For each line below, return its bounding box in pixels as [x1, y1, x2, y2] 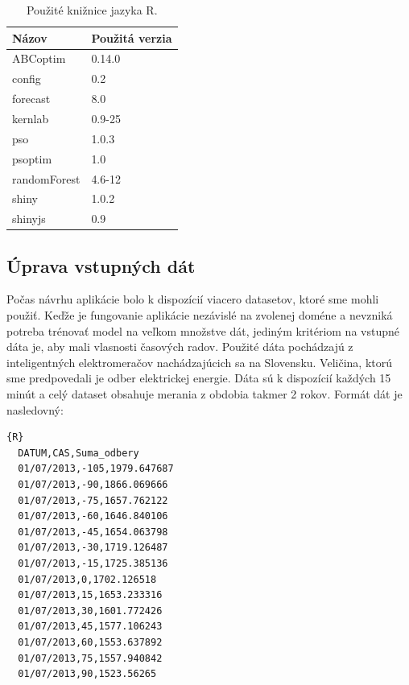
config [12, 70, 41, 87]
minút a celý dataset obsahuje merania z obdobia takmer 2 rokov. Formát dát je [6, 386, 403, 402]
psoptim [12, 150, 52, 167]
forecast [12, 90, 51, 107]
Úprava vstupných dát [6, 253, 196, 278]
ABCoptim [12, 50, 66, 67]
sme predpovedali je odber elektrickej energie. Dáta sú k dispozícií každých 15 [6, 369, 391, 386]
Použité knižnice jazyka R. [26, 2, 158, 18]
